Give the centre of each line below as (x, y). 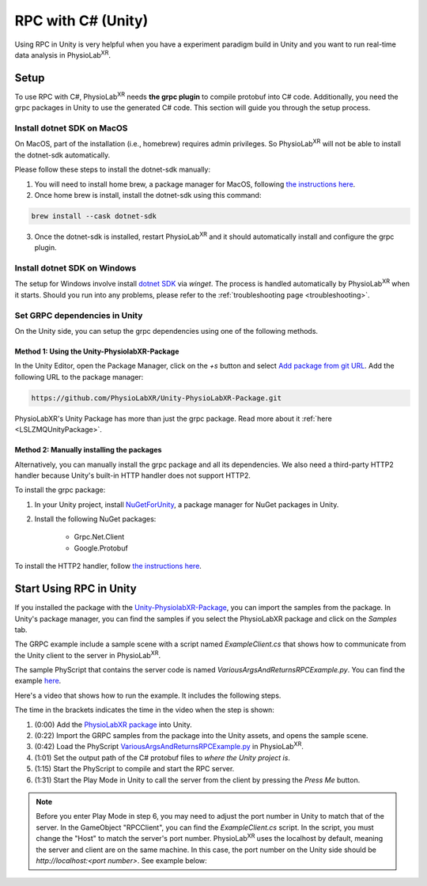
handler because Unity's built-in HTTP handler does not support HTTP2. (132, 475)
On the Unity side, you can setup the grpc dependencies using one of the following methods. (166, 331)
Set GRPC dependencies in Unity (79, 315)
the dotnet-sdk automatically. (62, 155)
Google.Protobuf (101, 548)
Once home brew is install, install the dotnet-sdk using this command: (148, 195)
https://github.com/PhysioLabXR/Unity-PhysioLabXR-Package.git (157, 398)
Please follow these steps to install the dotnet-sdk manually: (113, 169)
